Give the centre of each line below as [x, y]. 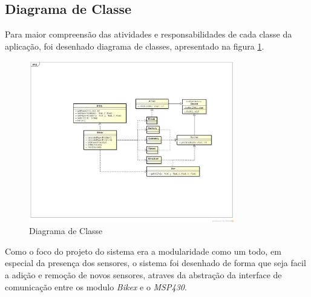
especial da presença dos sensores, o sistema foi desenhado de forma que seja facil [155, 263]
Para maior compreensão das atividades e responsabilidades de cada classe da [149, 34]
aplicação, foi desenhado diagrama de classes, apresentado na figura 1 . [135, 46]
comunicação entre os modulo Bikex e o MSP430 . [96, 286]
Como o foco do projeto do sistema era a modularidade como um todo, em [143, 251]
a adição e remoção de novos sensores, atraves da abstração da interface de [143, 275]
